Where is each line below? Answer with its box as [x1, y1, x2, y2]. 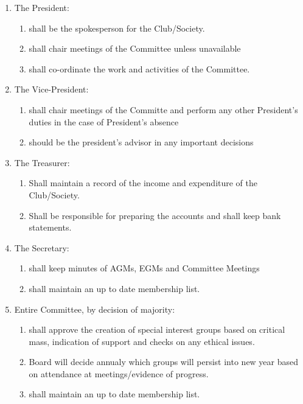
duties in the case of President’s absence [29, 115, 179, 128]
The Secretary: [14, 241, 69, 254]
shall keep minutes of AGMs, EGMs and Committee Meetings [29, 262, 260, 274]
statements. [29, 221, 72, 234]
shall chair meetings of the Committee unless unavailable [29, 42, 241, 55]
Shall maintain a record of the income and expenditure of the [29, 176, 258, 189]
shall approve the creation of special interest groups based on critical [29, 323, 285, 336]
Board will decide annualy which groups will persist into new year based [29, 355, 299, 368]
